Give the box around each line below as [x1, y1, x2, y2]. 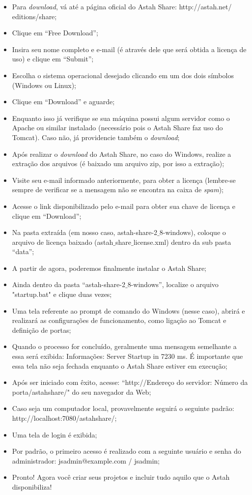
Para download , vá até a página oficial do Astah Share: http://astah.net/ [12, 1, 232, 11]
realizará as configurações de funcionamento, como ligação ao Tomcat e [12, 315, 226, 325]
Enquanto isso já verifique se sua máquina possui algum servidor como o [12, 113, 230, 123]
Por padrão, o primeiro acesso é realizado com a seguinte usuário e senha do [12, 446, 241, 456]
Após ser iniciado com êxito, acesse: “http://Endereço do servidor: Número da [12, 377, 248, 387]
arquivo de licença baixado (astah [12, 236, 113, 247]
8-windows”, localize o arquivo [127, 279, 219, 290]
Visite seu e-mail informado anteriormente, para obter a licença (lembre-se [12, 175, 236, 185]
